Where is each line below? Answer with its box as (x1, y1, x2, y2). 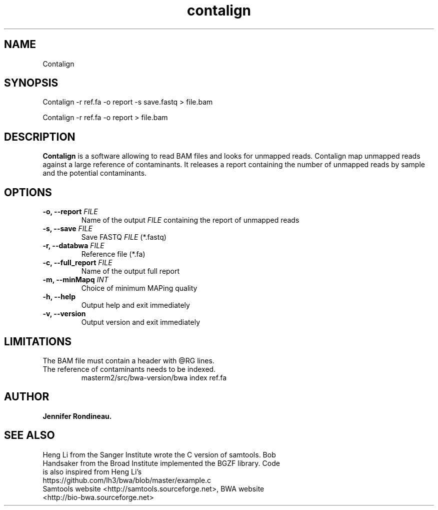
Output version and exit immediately (81, 318, 200, 327)
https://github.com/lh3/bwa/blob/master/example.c (42, 475, 211, 484)
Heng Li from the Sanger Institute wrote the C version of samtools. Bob (42, 450, 276, 459)
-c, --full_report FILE (42, 258, 112, 267)
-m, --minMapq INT (42, 275, 108, 284)
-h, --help (42, 292, 75, 301)
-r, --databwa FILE (42, 241, 104, 250)
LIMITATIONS (4, 335, 72, 348)
